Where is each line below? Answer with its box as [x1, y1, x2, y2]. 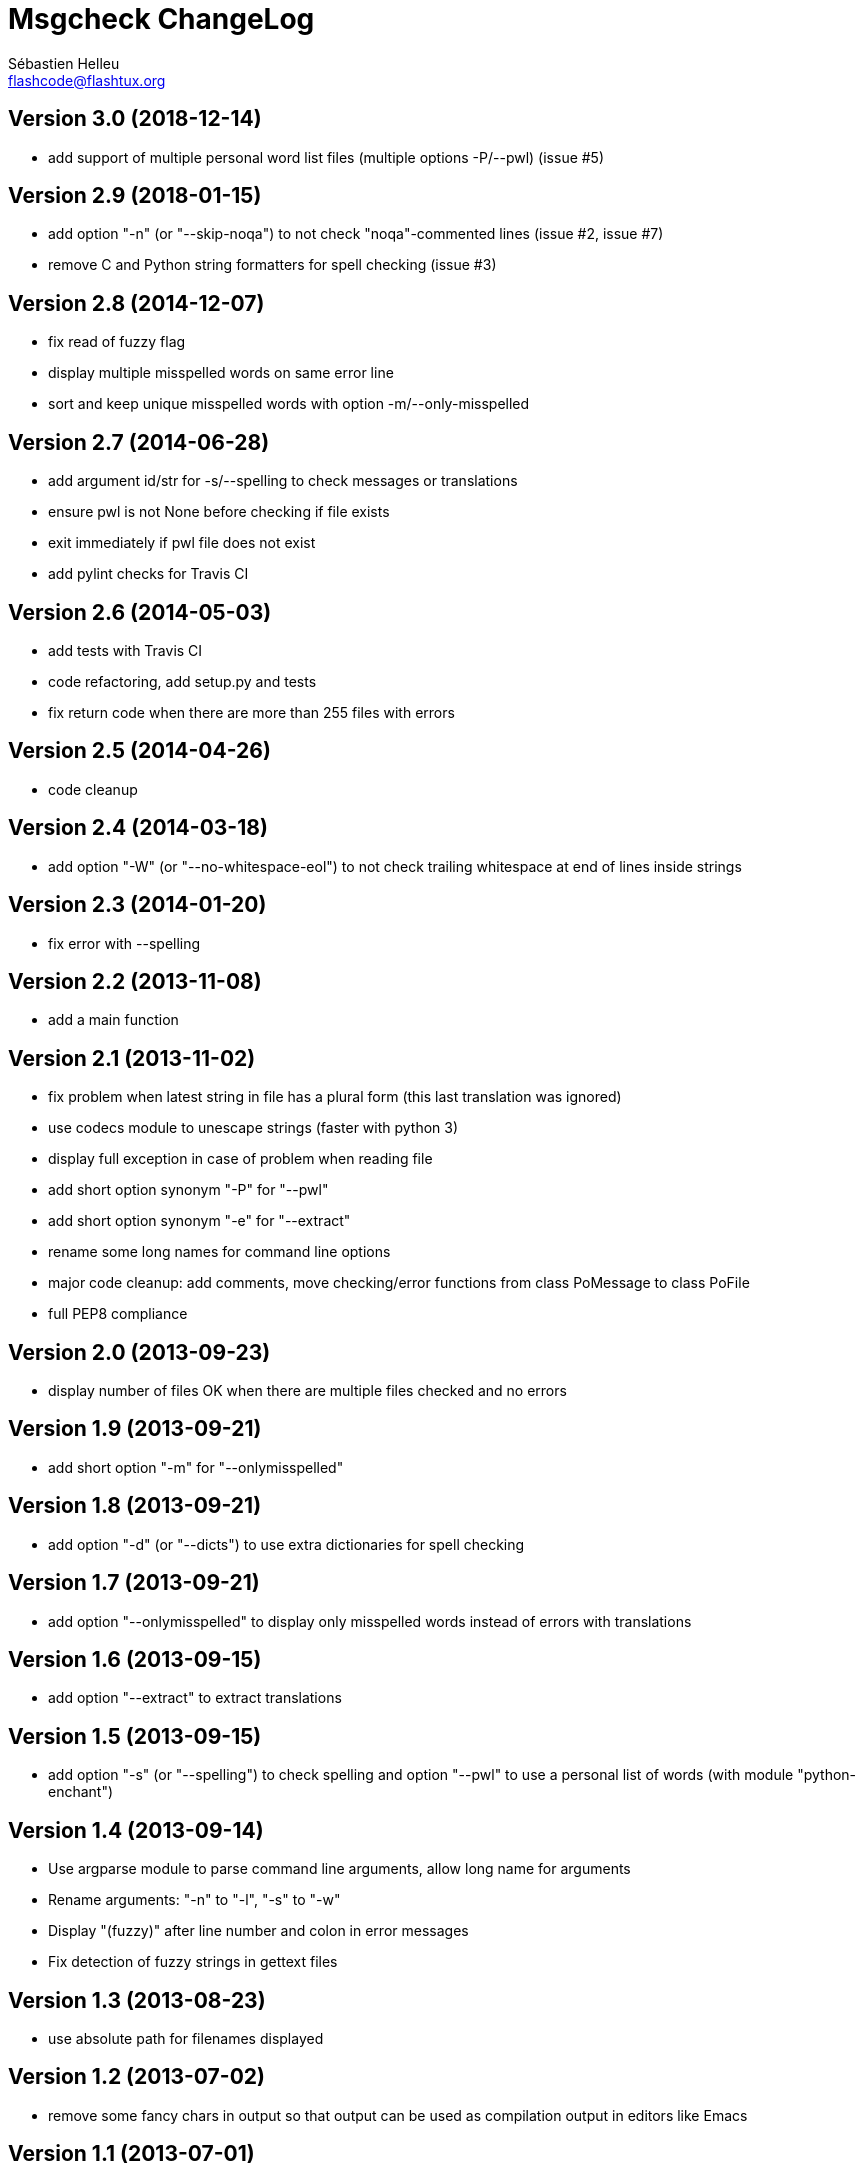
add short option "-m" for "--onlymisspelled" [48, 1458, 344, 1476]
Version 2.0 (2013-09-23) [8, 1339, 271, 1365]
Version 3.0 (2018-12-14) [8, 106, 262, 132]
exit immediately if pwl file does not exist [48, 534, 316, 552]
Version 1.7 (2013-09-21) [8, 1570, 260, 1596]
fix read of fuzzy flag [48, 333, 186, 351]
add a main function [48, 1011, 179, 1029]
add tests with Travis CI [48, 641, 203, 659]
